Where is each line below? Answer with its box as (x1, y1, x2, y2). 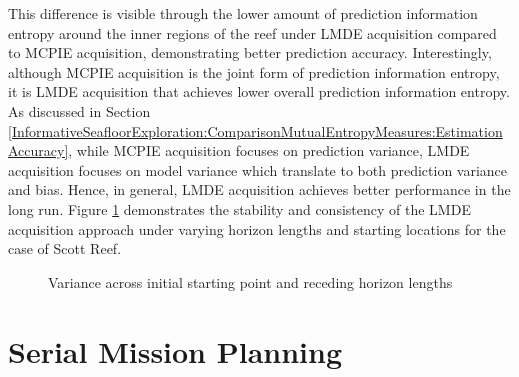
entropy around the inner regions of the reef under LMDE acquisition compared (8, 22, 497, 43)
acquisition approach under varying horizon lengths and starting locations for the (8, 218, 506, 239)
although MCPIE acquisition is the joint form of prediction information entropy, (8, 61, 500, 82)
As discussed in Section (8, 100, 151, 121)
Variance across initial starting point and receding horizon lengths (48, 271, 453, 292)
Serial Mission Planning (8, 330, 343, 371)
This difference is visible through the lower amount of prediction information (8, 3, 478, 23)
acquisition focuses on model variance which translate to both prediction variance (8, 159, 508, 180)
